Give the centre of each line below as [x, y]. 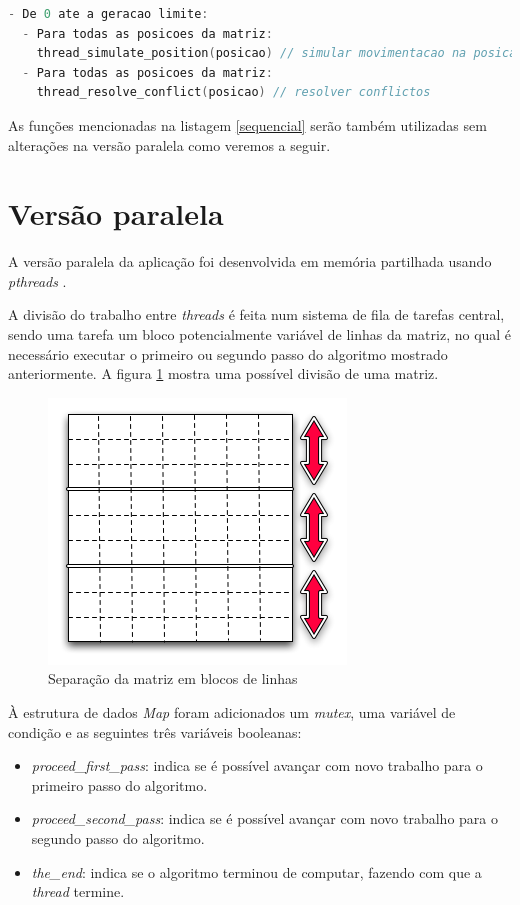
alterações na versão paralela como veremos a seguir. [169, 144]
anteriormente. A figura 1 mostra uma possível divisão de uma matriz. [223, 373]
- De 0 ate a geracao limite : [108, 14]
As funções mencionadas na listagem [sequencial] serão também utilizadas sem [247, 124]
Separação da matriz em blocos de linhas [173, 678]
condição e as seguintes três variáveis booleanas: [155, 731]
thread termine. [78, 891]
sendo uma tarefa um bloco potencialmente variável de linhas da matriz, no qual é [260, 334]
